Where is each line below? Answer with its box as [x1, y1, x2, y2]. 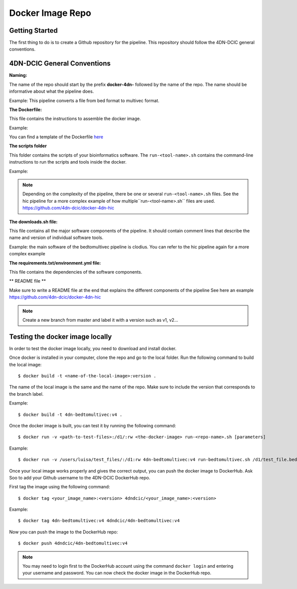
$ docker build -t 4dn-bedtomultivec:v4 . [18, 412, 123, 417]
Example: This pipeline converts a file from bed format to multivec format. [9, 97, 159, 104]
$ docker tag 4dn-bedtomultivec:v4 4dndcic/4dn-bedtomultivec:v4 [18, 518, 180, 524]
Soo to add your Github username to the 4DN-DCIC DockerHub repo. [9, 474, 150, 480]
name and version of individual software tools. [9, 235, 103, 240]
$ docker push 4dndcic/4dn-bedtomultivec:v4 [18, 540, 128, 546]
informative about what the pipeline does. [9, 88, 94, 94]
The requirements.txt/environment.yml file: [9, 260, 101, 266]
